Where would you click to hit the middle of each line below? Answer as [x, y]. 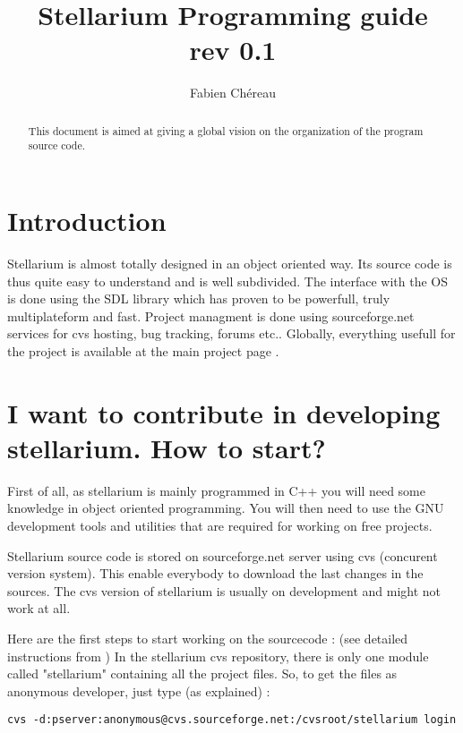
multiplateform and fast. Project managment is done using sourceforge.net [211, 315]
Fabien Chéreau [233, 93]
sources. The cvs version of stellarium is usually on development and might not [224, 590]
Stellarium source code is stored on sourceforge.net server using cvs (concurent [223, 555]
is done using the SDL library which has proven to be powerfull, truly [199, 298]
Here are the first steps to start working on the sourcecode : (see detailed [208, 638]
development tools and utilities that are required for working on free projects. [220, 526]
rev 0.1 [233, 50]
